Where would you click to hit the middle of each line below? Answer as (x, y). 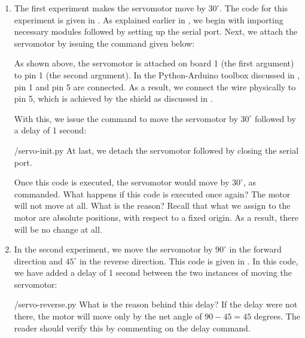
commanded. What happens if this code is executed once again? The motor (152, 194)
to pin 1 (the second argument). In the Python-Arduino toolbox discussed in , (157, 74)
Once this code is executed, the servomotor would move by (122, 182)
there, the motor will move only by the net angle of (108, 316)
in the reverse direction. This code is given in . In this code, (189, 261)
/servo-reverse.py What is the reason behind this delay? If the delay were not (156, 304)
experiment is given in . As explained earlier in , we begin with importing (149, 19)
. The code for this (254, 8)
